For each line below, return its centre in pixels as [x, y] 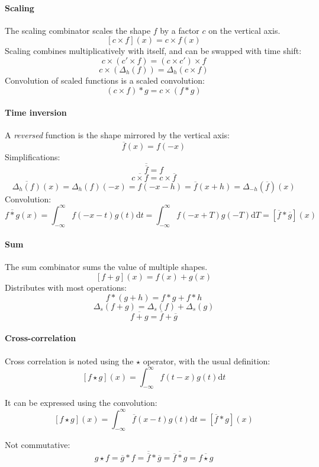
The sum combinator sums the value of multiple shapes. [106, 267]
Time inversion [36, 112]
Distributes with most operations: [66, 287]
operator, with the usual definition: [207, 360]
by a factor [180, 30]
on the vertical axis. [244, 30]
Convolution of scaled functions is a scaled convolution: [105, 80]
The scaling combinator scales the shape [78, 30]
